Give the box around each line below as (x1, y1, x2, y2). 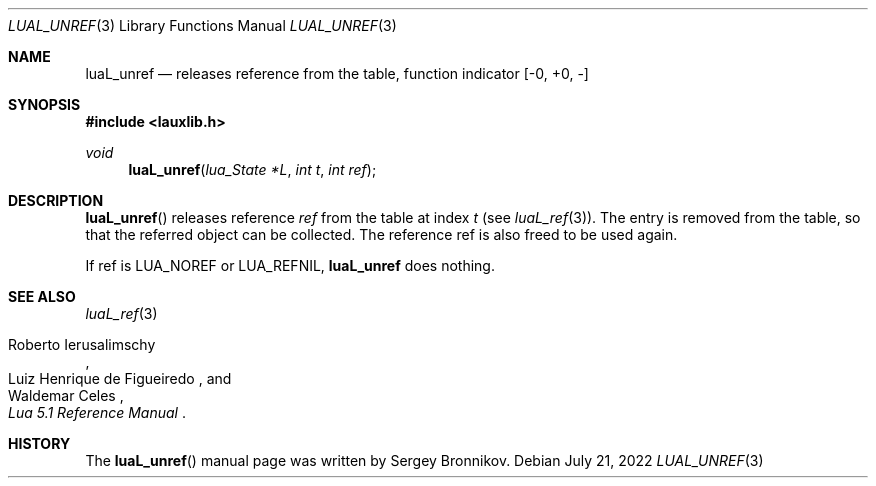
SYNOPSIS (8, 96, 81, 113)
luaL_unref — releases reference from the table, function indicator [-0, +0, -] (85, 65, 589, 82)
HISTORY (8, 435, 71, 452)
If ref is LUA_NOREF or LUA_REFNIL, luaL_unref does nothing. (85, 257, 495, 274)
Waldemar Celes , (8, 387, 124, 404)
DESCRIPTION (8, 192, 104, 209)
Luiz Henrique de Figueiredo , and (8, 370, 232, 387)
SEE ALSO (8, 288, 76, 305)
